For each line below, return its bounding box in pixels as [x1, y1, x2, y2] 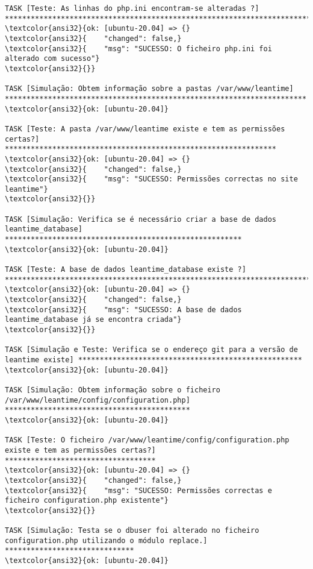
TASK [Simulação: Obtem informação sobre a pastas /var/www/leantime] [5, 84, 294, 93]
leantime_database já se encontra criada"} [5, 315, 182, 324]
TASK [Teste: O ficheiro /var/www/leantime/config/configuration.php [5, 436, 290, 445]
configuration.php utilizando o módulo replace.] [5, 536, 208, 545]
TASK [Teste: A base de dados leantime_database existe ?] [5, 265, 246, 274]
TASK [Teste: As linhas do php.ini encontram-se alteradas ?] [5, 4, 259, 13]
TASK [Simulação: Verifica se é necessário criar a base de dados [5, 215, 277, 224]
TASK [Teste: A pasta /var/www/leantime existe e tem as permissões [5, 124, 285, 133]
